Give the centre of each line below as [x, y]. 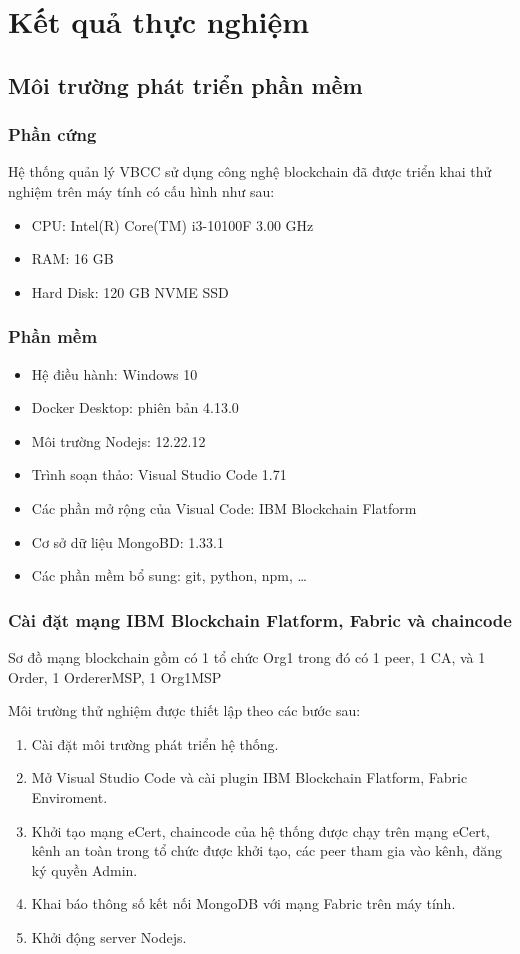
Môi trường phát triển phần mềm [185, 84]
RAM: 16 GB [72, 258]
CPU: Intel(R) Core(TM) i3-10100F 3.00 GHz [172, 224]
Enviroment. [69, 796]
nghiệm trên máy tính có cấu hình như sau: [141, 190]
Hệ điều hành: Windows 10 [114, 373]
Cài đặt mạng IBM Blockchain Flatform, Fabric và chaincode [260, 619]
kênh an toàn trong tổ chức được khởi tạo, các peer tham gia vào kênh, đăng [267, 850]
